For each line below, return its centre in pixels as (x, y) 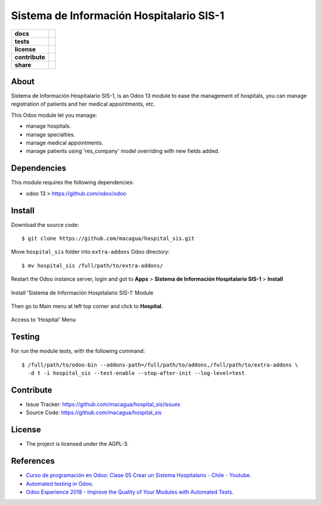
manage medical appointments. (65, 143)
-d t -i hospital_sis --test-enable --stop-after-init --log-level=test (136, 373)
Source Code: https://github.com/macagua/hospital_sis (94, 412)
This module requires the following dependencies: (72, 183)
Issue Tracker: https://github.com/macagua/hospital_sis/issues (103, 404)
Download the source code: (45, 224)
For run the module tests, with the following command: (78, 351)
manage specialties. (51, 134)
